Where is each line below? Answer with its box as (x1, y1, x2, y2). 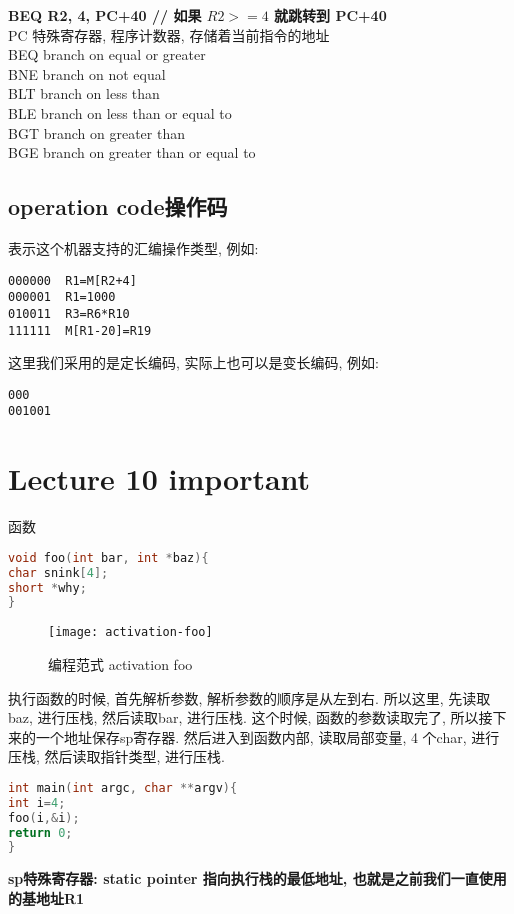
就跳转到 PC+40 (274, 5, 387, 25)
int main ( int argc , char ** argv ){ (8, 780, 238, 795)
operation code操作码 (8, 191, 228, 222)
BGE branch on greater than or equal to (8, 142, 256, 163)
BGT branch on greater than (8, 122, 185, 143)
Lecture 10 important (8, 458, 311, 499)
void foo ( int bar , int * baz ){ (8, 550, 209, 565)
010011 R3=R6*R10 (8, 306, 130, 321)
